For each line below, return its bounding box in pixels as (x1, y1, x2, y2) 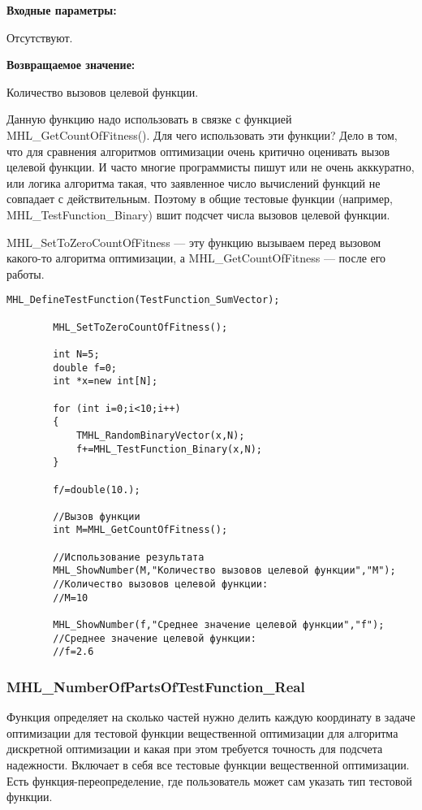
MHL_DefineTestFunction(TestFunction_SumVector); (6, 294, 280, 306)
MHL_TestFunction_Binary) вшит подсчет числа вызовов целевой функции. (6, 206, 390, 223)
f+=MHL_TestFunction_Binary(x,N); (75, 443, 262, 455)
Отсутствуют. (6, 28, 73, 45)
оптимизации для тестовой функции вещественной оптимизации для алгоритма (6, 724, 398, 741)
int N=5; (53, 348, 100, 360)
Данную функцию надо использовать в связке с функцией (6, 110, 292, 128)
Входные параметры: (6, 2, 117, 18)
